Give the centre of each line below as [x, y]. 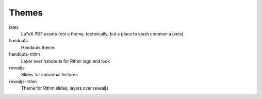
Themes [26, 13]
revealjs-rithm [23, 81]
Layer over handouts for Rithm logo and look [65, 61]
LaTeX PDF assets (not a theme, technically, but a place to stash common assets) [102, 33]
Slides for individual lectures [49, 75]
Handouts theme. [38, 47]
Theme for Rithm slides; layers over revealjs [65, 88]
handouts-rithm [25, 54]
